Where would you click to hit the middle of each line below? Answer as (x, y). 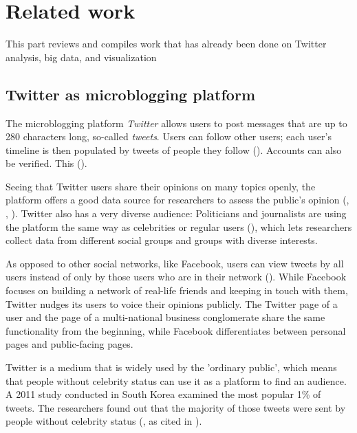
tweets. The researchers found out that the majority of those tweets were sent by (176, 407)
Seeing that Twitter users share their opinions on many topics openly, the (161, 186)
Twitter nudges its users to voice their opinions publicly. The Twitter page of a (172, 303)
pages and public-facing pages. (69, 344)
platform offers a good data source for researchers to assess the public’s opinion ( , (177, 200)
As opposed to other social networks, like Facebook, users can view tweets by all (175, 263)
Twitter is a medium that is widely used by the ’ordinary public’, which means (171, 367)
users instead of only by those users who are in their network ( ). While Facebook (176, 277)
